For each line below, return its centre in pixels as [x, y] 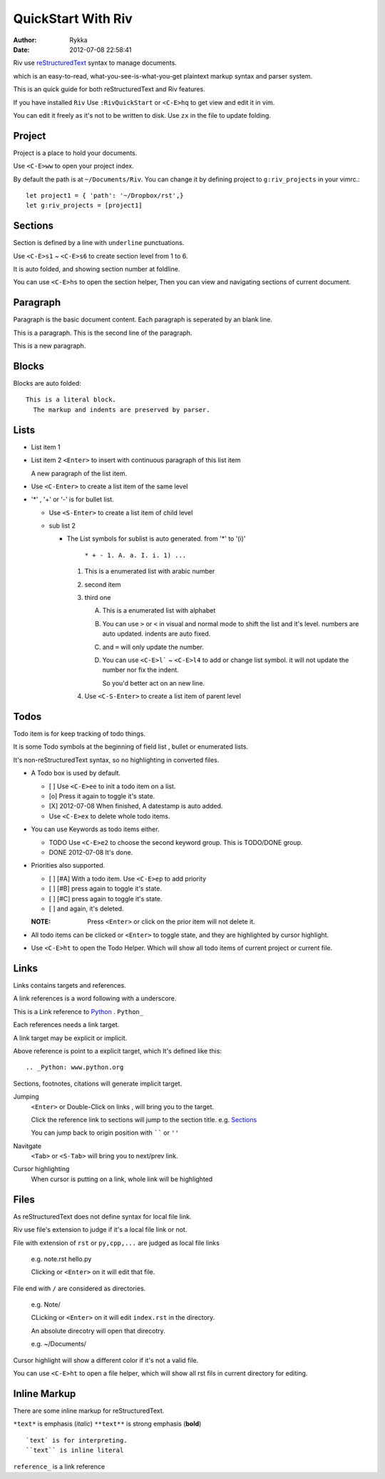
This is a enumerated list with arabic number [150, 571]
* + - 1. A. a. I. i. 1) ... [135, 555]
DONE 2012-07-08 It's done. [91, 852]
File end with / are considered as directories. [79, 1288]
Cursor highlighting [41, 1169]
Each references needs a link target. [66, 1025]
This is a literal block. [71, 400]
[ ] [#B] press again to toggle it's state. [105, 888]
